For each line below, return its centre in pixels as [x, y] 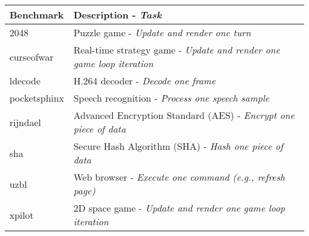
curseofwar [31, 56]
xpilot [22, 215]
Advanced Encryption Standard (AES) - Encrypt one [184, 115]
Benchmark [37, 15]
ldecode [25, 81]
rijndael [25, 122]
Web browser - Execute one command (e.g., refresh [179, 177]
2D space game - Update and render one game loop [179, 208]
